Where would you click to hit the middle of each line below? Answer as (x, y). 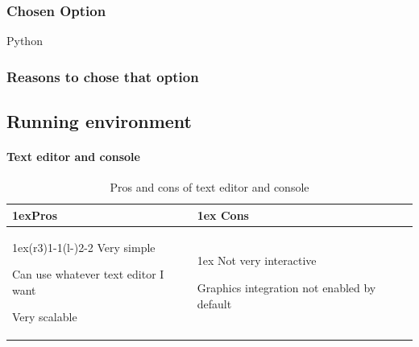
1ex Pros (35, 215)
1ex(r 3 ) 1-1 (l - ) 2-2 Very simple (84, 247)
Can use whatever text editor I (88, 274)
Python (25, 41)
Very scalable (45, 317)
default (214, 303)
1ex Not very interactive (257, 260)
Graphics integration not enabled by (286, 288)
